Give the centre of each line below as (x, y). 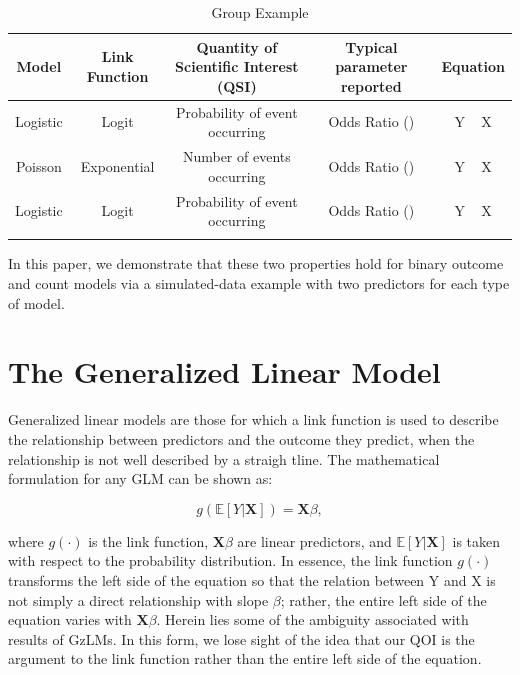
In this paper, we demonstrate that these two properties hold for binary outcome (256, 263)
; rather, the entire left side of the (383, 599)
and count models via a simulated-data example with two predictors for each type (259, 283)
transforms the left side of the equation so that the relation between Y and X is (252, 579)
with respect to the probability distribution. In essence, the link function (230, 560)
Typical (371, 46)
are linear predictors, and (314, 540)
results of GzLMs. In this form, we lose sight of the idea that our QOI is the (241, 638)
